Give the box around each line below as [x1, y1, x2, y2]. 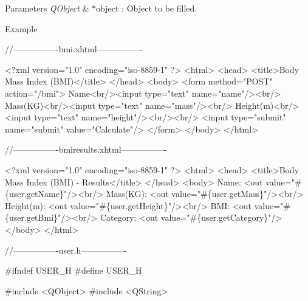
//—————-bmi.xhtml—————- [5, 43, 143, 55]
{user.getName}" [5, 187, 67, 200]
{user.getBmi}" [5, 211, 61, 224]
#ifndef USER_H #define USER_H [5, 264, 142, 277]
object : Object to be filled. [96, 2, 197, 14]
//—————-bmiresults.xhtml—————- [5, 143, 167, 156]
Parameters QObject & [5, 2, 89, 14]
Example [5, 22, 38, 35]
